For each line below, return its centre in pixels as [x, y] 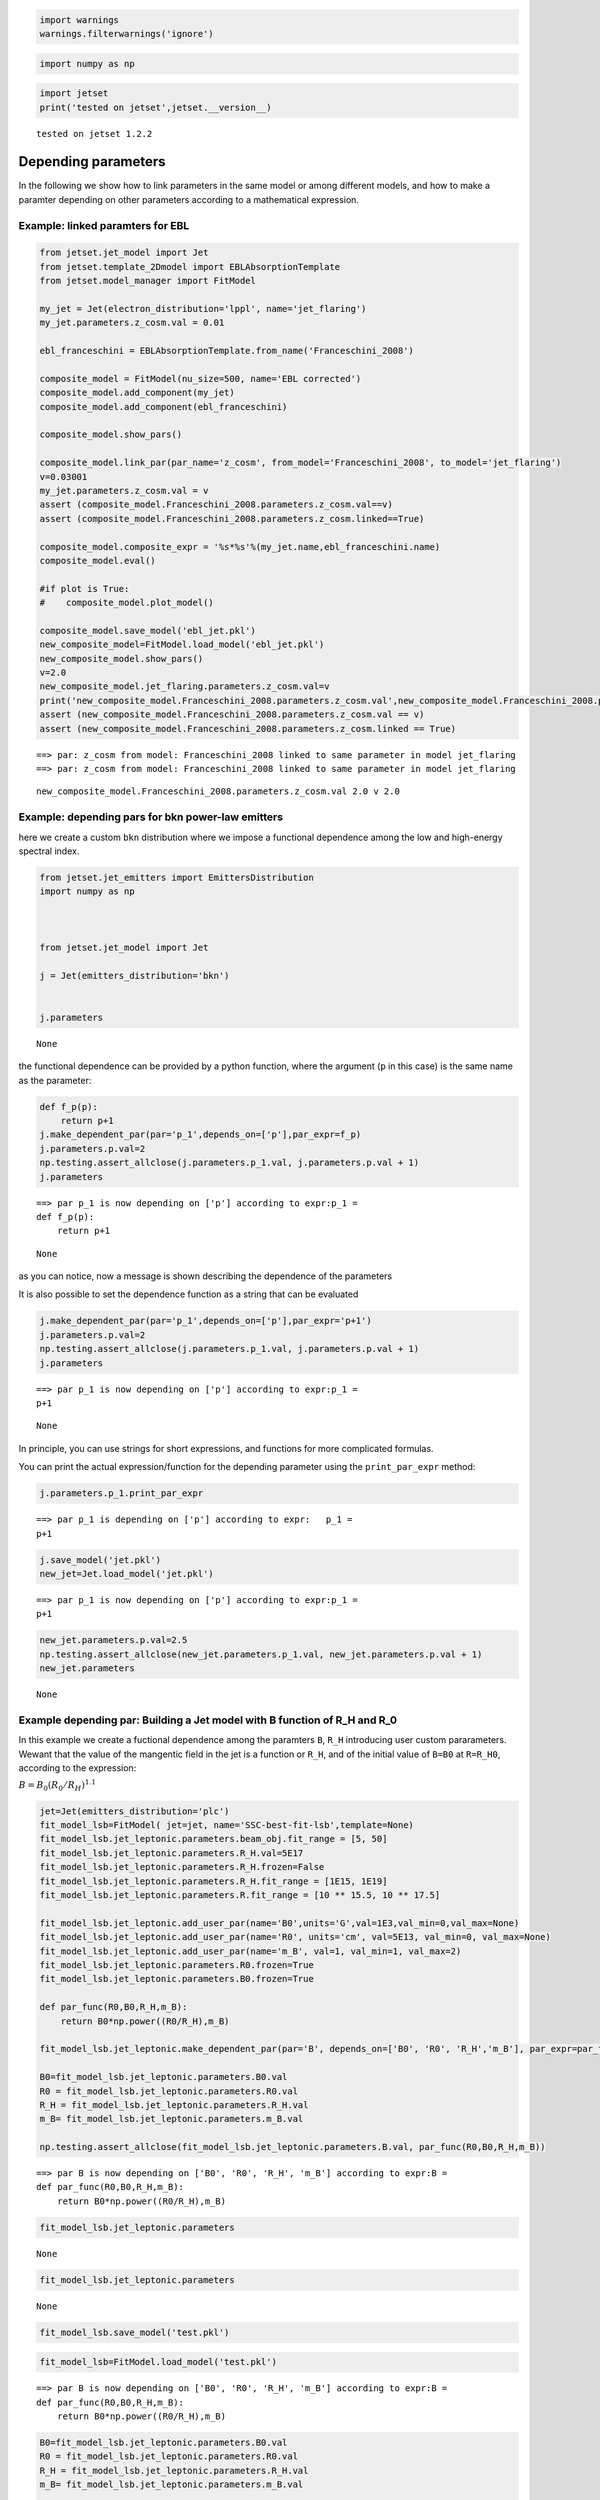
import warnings [79, 19]
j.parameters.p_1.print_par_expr [121, 1493]
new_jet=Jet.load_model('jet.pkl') [126, 1573]
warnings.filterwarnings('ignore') [126, 33]
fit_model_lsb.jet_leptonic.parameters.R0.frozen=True [176, 1964]
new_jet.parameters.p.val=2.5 [113, 1640]
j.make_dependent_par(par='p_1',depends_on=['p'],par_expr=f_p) [200, 1134]
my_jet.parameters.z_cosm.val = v [124, 490]
